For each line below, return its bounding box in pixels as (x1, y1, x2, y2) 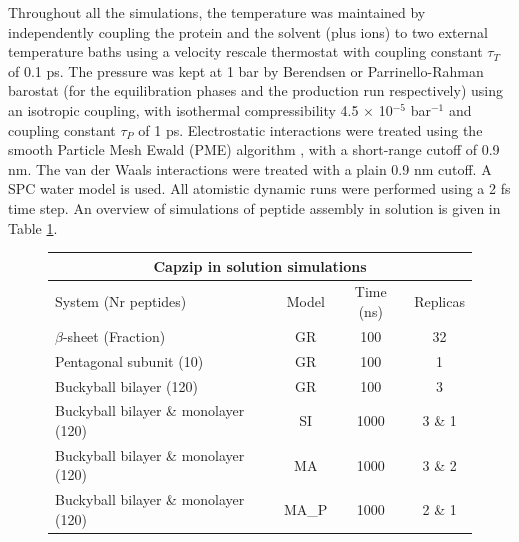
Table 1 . (8, 217, 58, 238)
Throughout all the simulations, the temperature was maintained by (8, 2, 426, 22)
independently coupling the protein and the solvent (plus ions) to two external (8, 21, 488, 42)
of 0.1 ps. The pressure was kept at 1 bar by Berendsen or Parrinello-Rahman (8, 60, 484, 81)
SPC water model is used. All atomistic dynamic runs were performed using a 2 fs (8, 178, 511, 199)
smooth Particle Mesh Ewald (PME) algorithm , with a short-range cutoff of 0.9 (8, 139, 500, 160)
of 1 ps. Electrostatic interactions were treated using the (138, 119, 483, 140)
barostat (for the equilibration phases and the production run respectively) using (8, 80, 503, 101)
